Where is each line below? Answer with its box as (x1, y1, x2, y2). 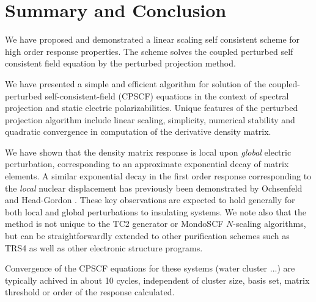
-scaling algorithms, (233, 217, 306, 230)
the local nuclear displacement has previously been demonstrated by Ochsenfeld (5, 181, 303, 194)
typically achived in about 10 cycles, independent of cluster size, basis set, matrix (5, 273, 310, 286)
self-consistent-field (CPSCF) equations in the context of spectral (45, 89, 289, 102)
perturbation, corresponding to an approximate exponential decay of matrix (5, 157, 289, 170)
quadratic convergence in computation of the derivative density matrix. (5, 125, 271, 138)
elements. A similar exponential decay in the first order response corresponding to (5, 170, 312, 182)
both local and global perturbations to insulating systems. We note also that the (5, 205, 306, 218)
